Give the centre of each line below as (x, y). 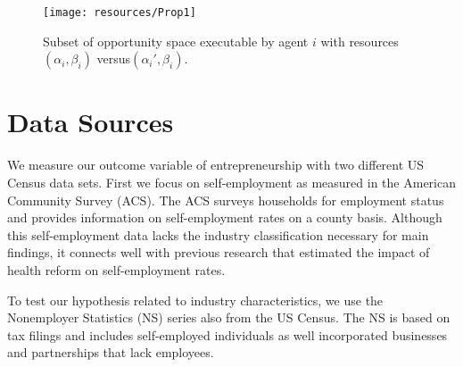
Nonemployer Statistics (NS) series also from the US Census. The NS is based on (229, 317)
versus (114, 58)
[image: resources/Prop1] (120, 13)
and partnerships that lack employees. (111, 352)
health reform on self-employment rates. (116, 269)
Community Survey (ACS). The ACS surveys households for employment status (226, 200)
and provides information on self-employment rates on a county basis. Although (225, 217)
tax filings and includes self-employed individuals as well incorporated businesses (227, 334)
